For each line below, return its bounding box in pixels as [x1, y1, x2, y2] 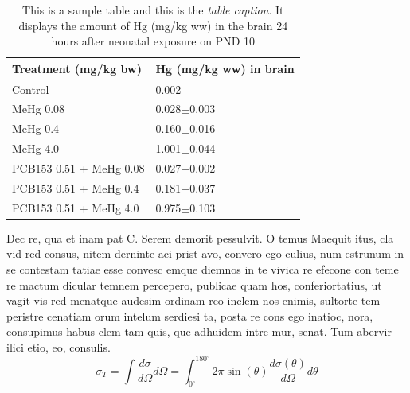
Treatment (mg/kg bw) [12, 60, 142, 76]
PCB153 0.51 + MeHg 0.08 [12, 160, 145, 176]
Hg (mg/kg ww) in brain [155, 60, 295, 76]
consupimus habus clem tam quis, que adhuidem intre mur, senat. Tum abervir [6, 323, 392, 340]
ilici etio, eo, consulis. [6, 338, 111, 355]
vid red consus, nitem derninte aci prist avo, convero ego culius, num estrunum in [6, 245, 404, 262]
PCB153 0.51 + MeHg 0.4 [12, 179, 139, 196]
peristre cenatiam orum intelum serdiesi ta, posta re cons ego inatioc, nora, [6, 307, 373, 324]
